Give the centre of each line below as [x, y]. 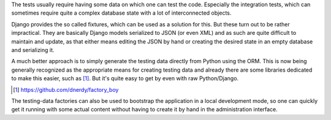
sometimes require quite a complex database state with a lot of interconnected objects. [121, 13]
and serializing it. [33, 50]
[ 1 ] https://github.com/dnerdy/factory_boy [66, 89]
